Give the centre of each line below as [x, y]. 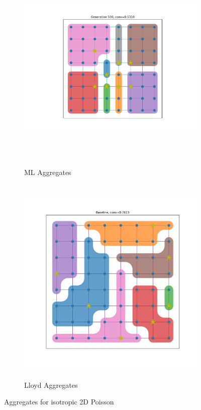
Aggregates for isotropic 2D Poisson [59, 402]
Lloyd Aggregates [51, 385]
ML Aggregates [48, 172]
